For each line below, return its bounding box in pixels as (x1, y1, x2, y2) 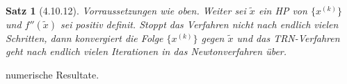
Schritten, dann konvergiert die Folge (6, 30, 163, 45)
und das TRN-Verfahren (236, 30, 340, 45)
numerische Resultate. (6, 67, 99, 81)
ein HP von (258, 3, 307, 17)
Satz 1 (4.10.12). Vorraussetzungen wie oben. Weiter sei (6, 3, 246, 17)
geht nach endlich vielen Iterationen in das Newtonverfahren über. (6, 44, 287, 59)
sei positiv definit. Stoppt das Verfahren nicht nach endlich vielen (60, 17, 339, 31)
